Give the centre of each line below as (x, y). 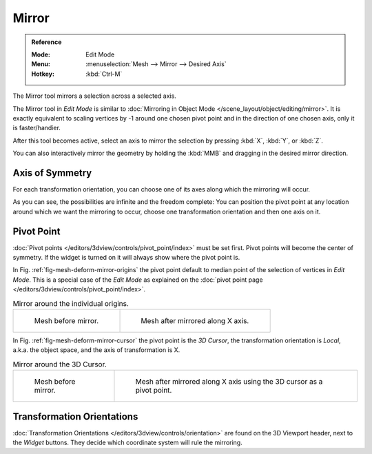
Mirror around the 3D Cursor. (60, 364)
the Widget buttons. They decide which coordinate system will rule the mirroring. (127, 443)
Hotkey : (43, 74)
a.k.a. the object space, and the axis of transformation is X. (96, 350)
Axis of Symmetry (52, 173)
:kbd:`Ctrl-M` (104, 74)
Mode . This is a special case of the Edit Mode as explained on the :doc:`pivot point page (138, 280)
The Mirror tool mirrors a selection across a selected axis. (95, 96)
